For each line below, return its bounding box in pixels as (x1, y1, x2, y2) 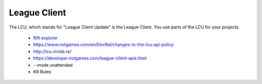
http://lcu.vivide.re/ (33, 48, 72, 54)
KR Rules (33, 69, 51, 74)
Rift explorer (33, 35, 58, 41)
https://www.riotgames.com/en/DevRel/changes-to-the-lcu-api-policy (33, 42, 174, 48)
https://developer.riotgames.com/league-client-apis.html (33, 56, 147, 61)
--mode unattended (33, 62, 73, 68)
